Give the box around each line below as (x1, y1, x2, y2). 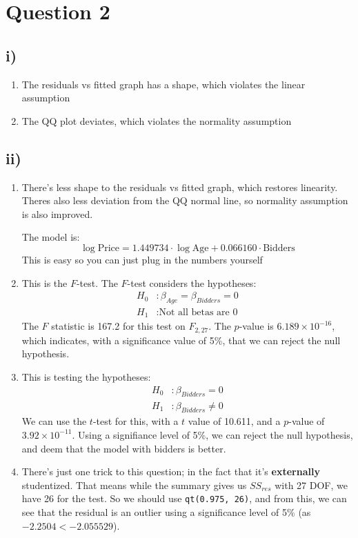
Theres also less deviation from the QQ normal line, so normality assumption (21, 193, 348, 208)
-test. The (76, 275, 118, 290)
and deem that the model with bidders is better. (21, 441, 226, 455)
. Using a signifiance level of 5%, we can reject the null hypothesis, (72, 427, 353, 441)
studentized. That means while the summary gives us (21, 477, 247, 492)
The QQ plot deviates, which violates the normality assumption (21, 113, 292, 128)
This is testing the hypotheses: (21, 370, 151, 384)
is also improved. (21, 206, 93, 221)
